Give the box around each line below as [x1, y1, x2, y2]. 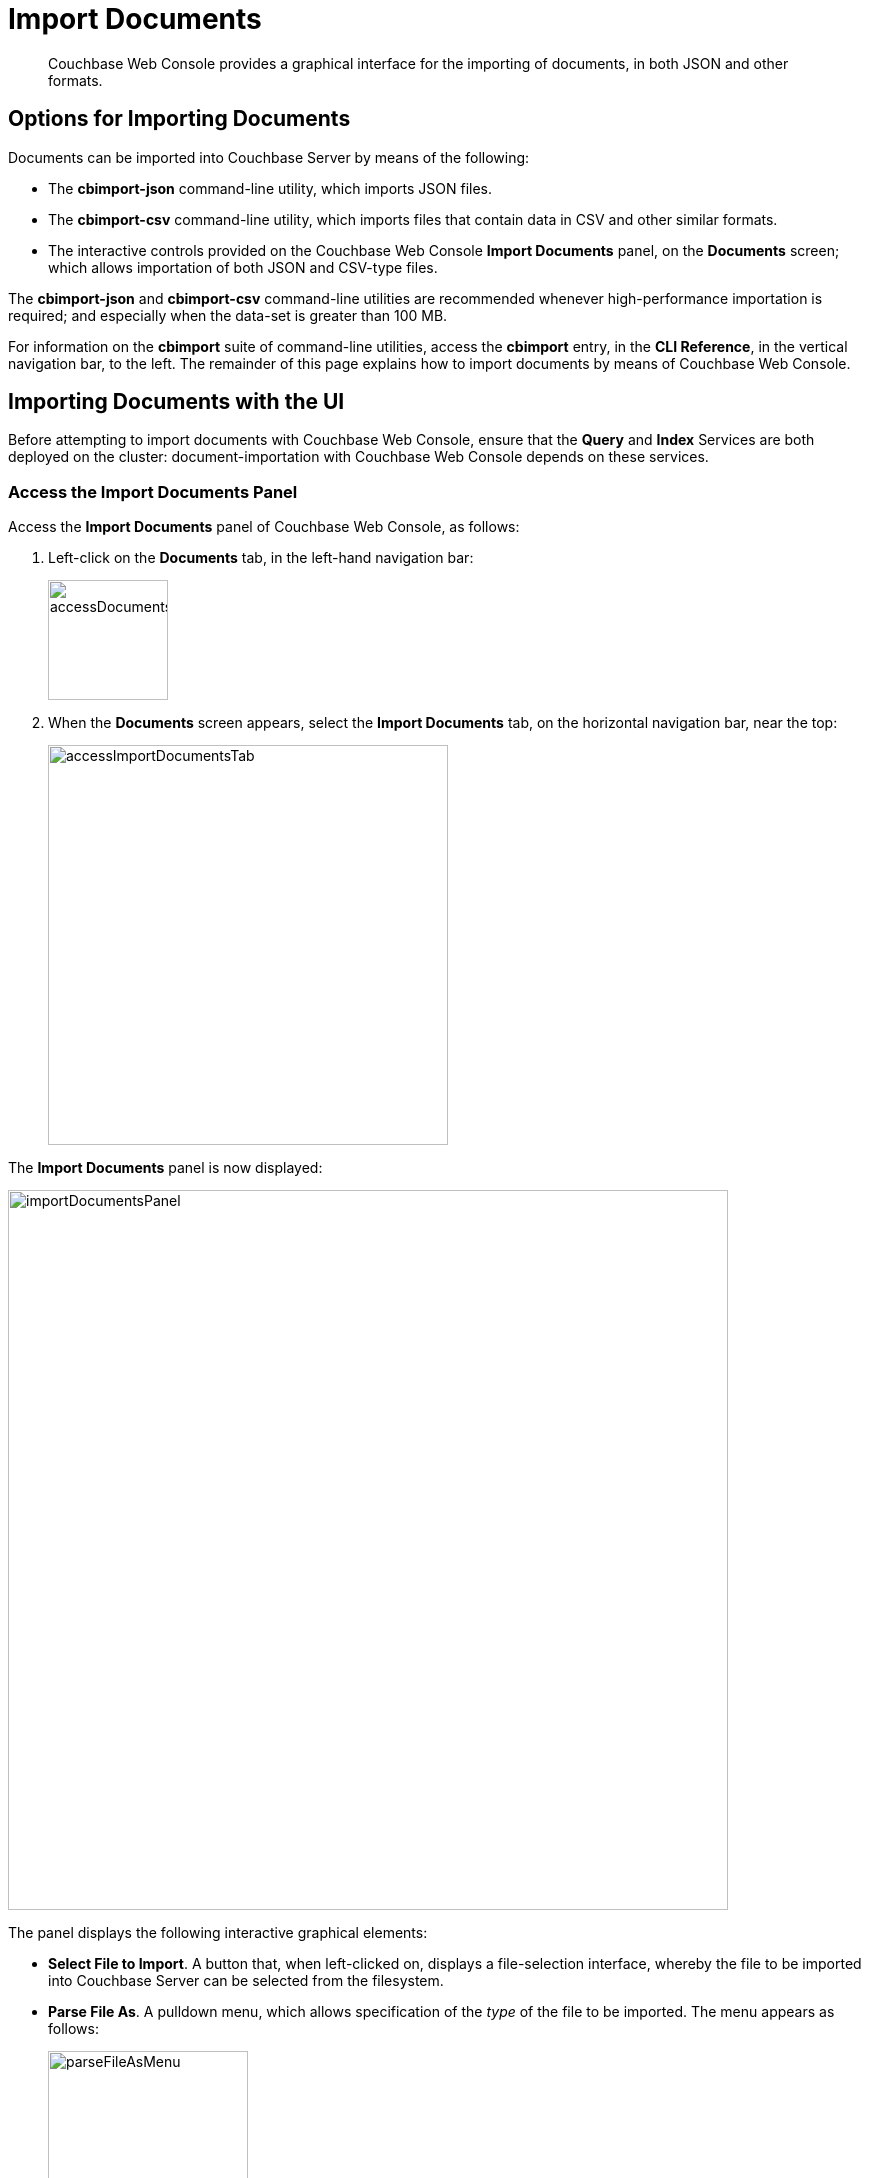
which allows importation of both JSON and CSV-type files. [48, 258, 438, 276]
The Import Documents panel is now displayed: [8, 1159, 323, 1177]
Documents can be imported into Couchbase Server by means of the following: [8, 148, 530, 166]
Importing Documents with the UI [8, 389, 345, 415]
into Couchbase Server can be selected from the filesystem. [48, 1972, 444, 1990]
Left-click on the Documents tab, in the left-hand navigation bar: [48, 549, 474, 567]
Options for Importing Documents [8, 106, 351, 132]
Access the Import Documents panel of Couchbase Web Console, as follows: [8, 518, 520, 536]
